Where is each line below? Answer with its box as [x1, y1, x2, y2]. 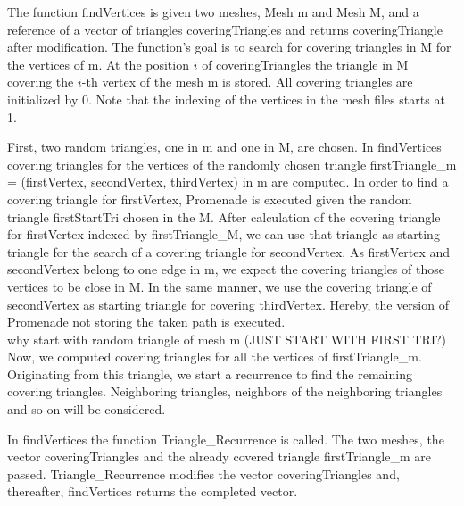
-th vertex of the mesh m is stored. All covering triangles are [81, 72, 413, 91]
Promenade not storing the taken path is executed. [7, 312, 286, 331]
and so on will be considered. [7, 400, 166, 419]
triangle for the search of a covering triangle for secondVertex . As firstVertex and [7, 242, 451, 261]
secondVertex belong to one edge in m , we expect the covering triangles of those [7, 260, 444, 278]
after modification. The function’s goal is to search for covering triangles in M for [7, 37, 452, 56]
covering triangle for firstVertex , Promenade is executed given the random [7, 189, 412, 208]
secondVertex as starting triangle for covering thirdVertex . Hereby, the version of [7, 294, 449, 313]
